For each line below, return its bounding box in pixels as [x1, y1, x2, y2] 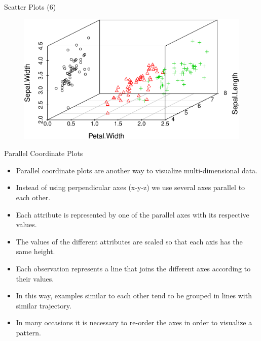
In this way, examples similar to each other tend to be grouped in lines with [16, 290, 252, 301]
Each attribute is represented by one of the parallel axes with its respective [16, 209, 249, 220]
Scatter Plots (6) [4, 2, 56, 12]
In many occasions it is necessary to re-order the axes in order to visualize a [16, 317, 252, 328]
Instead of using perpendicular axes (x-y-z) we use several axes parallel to [16, 182, 245, 193]
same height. [16, 246, 55, 257]
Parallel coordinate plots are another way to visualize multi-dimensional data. [16, 165, 258, 175]
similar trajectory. [16, 300, 71, 311]
